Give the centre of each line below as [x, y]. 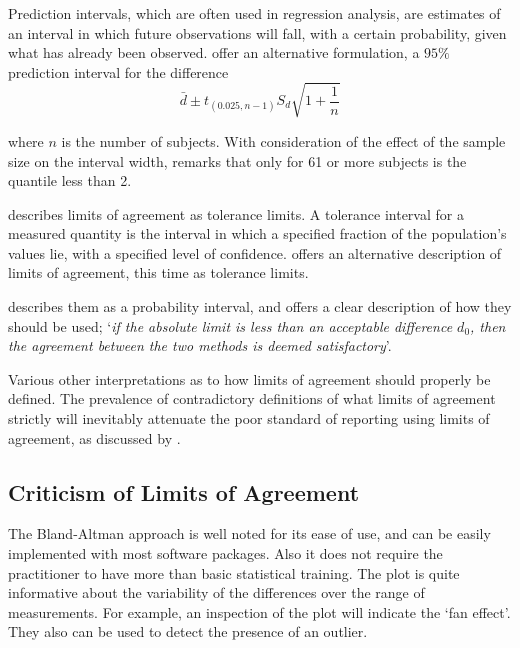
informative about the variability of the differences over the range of [216, 592]
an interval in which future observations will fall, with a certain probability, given [257, 32]
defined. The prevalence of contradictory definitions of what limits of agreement [252, 398]
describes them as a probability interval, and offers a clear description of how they [260, 306]
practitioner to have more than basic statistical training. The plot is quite [234, 572]
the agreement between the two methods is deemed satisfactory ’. [200, 345]
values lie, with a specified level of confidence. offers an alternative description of [255, 252]
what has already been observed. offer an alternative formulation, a [214, 52]
